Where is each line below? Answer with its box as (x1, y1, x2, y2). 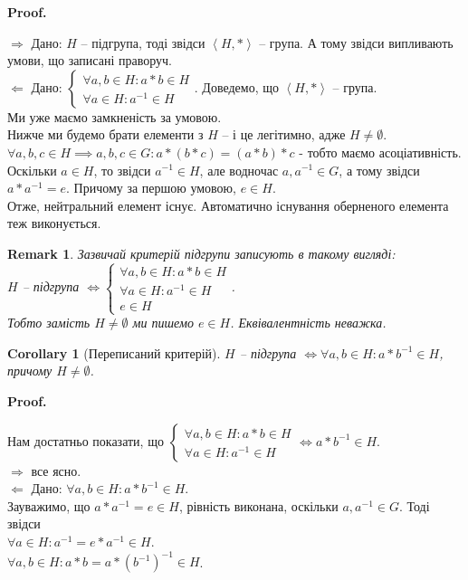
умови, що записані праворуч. (7, 51, 172, 70)
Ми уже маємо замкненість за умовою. (7, 107, 222, 126)
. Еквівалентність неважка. (230, 313, 387, 332)
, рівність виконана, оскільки (178, 496, 339, 515)
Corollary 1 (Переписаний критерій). (7, 343, 221, 362)
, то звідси (93, 160, 151, 179)
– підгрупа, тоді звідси (81, 33, 205, 52)
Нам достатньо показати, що (7, 431, 164, 450)
